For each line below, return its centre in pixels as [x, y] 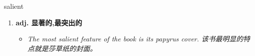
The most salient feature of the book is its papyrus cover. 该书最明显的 [135, 39]
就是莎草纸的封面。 [66, 48]
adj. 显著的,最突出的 [49, 22]
